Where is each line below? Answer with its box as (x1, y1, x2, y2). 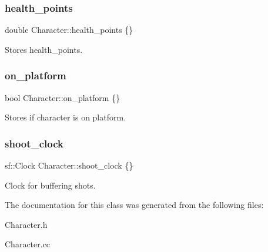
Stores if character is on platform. (5, 111, 126, 123)
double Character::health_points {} (5, 23, 133, 36)
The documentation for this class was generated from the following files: (5, 199, 264, 211)
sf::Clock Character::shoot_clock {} (5, 159, 133, 172)
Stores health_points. (5, 43, 83, 55)
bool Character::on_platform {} (5, 91, 120, 103)
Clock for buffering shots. (5, 179, 96, 191)
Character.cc (5, 238, 51, 250)
